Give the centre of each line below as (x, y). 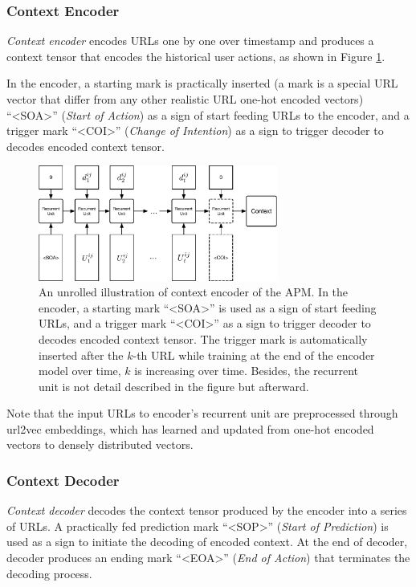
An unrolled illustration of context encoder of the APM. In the (194, 292)
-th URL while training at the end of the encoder (254, 355)
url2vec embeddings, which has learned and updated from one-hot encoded (190, 428)
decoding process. (49, 573)
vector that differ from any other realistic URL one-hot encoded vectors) (185, 99)
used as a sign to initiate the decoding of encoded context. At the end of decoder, (207, 542)
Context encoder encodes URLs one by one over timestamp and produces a (190, 41)
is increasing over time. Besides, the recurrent (247, 371)
